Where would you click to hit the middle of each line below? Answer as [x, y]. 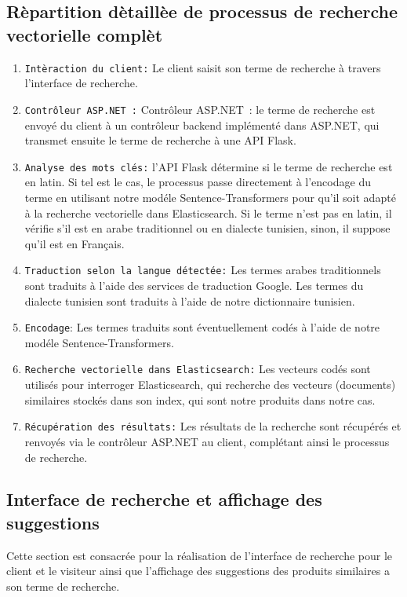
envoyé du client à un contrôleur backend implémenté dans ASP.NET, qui [202, 125]
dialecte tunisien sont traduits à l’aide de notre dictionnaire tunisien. [190, 300]
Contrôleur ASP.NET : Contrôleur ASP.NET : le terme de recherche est [200, 109]
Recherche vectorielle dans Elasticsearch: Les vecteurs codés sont [198, 369]
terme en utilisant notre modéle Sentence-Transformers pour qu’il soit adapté [210, 197]
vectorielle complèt [85, 34]
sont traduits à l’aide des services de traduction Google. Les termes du [194, 285]
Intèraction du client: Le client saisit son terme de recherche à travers [203, 67]
